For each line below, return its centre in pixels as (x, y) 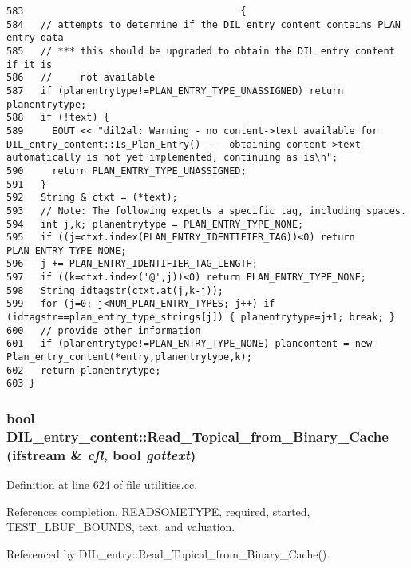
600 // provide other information (104, 330)
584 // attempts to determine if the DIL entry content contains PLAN (204, 24)
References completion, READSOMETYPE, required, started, (158, 511)
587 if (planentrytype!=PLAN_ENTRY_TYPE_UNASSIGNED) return (175, 91)
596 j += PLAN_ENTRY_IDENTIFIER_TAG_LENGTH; (132, 264)
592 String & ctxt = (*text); (92, 198)
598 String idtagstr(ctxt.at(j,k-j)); (115, 290)
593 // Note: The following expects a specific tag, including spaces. (207, 211)
